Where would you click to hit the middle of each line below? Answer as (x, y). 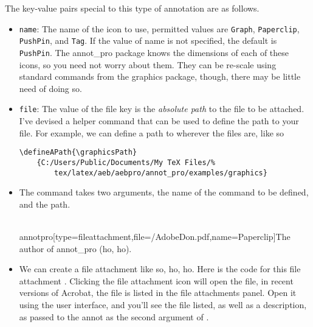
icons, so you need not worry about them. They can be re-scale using (148, 64)
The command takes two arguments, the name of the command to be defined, (164, 192)
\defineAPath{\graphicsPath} (78, 153)
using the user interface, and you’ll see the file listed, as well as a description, (163, 304)
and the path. (45, 204)
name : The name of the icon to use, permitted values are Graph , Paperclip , (159, 28)
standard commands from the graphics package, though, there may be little (160, 76)
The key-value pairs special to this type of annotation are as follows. (132, 8)
